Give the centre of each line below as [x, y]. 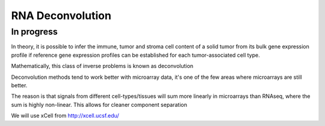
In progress [35, 32]
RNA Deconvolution [61, 16]
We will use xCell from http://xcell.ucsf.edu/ [65, 116]
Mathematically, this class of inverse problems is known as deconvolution [102, 66]
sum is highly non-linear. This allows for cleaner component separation [99, 105]
